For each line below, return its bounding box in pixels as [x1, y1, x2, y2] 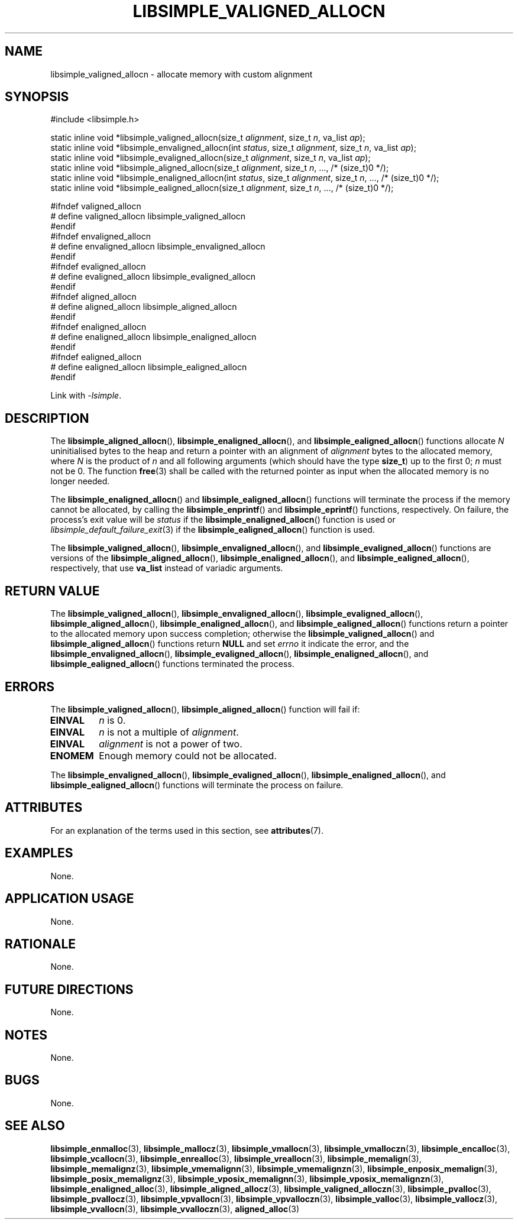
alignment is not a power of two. [99, 737, 242, 750]
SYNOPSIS [5, 89, 69, 105]
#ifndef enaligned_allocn [50, 322, 147, 332]
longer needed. [50, 476, 110, 487]
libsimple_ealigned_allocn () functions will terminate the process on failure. [50, 779, 344, 790]
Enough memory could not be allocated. [99, 749, 277, 762]
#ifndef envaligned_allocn [50, 231, 151, 242]
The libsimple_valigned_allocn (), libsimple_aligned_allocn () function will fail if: [50, 704, 360, 714]
